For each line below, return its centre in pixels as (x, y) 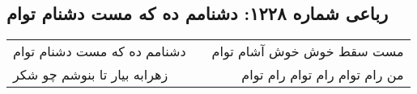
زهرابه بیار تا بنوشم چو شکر (91, 75)
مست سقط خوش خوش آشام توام (308, 51)
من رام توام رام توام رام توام (323, 75)
